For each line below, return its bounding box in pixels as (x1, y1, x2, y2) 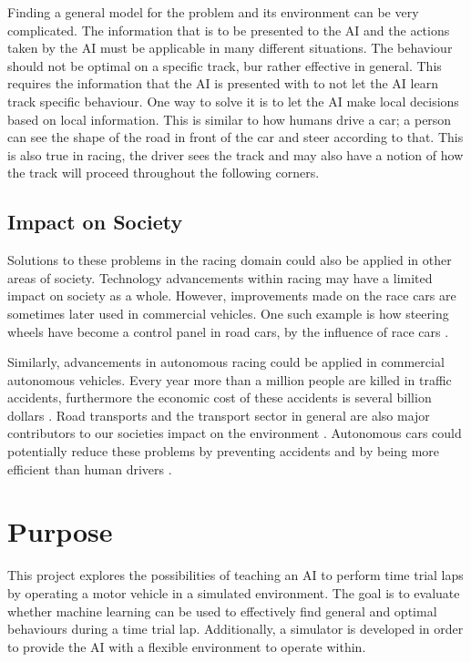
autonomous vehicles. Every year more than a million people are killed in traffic (7, 370, 452, 389)
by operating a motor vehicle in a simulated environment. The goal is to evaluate (7, 583, 460, 602)
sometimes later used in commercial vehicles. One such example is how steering (7, 303, 449, 322)
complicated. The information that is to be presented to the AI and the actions (7, 20, 450, 39)
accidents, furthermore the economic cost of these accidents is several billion (7, 388, 432, 407)
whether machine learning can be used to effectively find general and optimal (7, 601, 437, 620)
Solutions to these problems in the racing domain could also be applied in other (7, 250, 452, 270)
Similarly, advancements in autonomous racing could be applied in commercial (7, 352, 445, 372)
